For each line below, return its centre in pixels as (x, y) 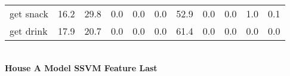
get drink (29, 31)
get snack (29, 13)
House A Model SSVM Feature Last (81, 67)
